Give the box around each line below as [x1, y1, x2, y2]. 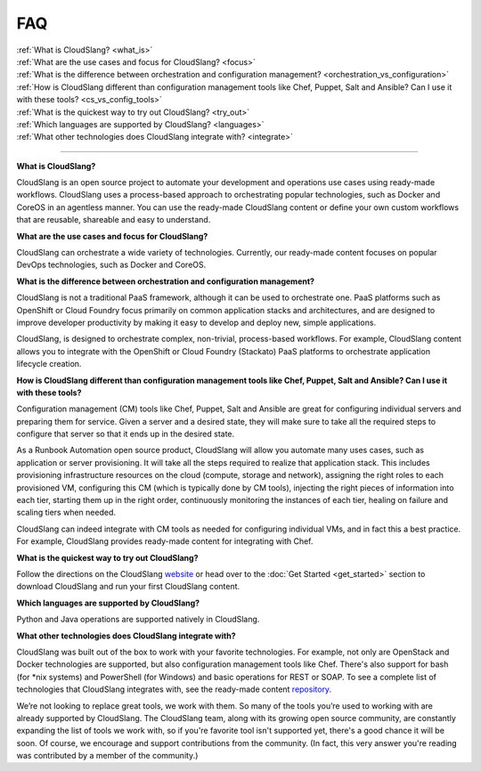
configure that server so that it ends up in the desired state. [16, 428, 235, 440]
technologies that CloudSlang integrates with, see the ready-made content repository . [16, 684, 332, 694]
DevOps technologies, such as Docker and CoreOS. [16, 259, 207, 271]
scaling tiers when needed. [16, 507, 116, 518]
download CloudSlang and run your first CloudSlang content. [16, 581, 240, 592]
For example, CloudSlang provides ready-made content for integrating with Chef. [16, 536, 314, 547]
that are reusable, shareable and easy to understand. [16, 215, 211, 225]
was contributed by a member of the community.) [16, 751, 199, 761]
